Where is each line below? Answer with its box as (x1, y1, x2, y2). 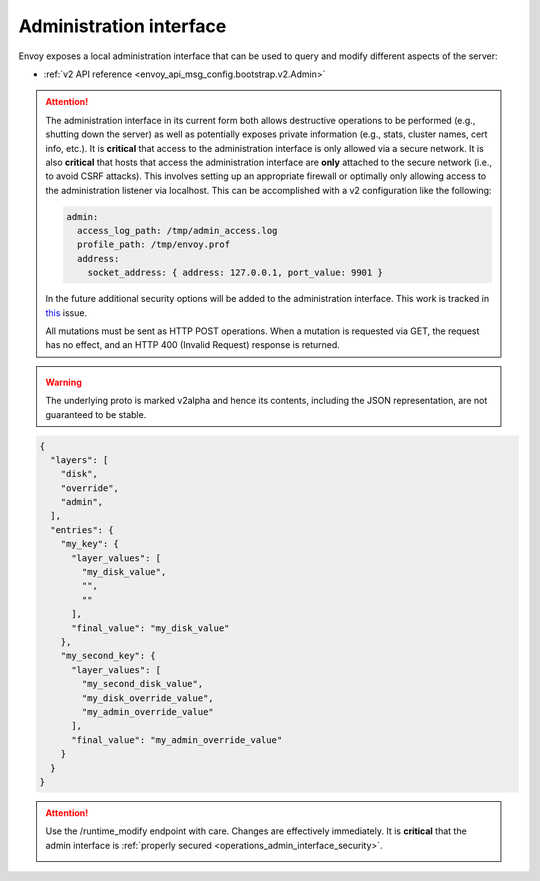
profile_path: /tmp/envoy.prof (76, 239, 230, 250)
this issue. (45, 306, 88, 319)
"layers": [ (50, 454, 109, 465)
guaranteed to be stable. (45, 408, 147, 420)
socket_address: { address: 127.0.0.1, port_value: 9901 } (87, 267, 384, 279)
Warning (45, 376, 82, 388)
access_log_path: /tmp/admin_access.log (76, 225, 278, 237)
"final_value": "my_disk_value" (71, 622, 230, 634)
